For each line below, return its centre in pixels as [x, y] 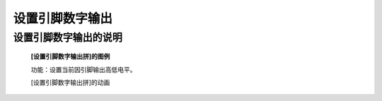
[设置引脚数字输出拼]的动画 [70, 82]
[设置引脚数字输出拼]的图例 [70, 57]
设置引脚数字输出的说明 [68, 37]
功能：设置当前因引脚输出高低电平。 [83, 69]
